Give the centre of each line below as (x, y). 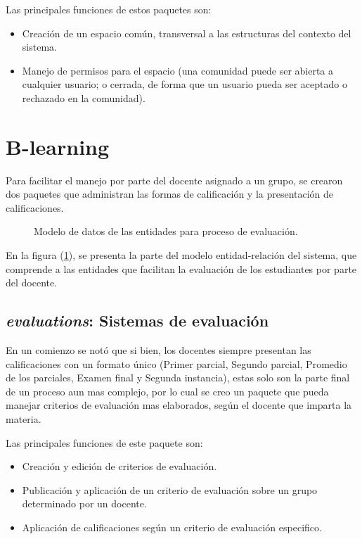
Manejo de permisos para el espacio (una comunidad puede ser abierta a (178, 70)
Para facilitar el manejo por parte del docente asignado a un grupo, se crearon (174, 180)
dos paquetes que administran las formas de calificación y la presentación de (170, 194)
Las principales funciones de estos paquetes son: (109, 9)
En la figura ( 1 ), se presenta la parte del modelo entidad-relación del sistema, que (181, 255)
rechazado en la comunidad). (84, 97)
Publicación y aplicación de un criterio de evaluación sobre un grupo (170, 489)
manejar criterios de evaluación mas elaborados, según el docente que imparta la (179, 405)
